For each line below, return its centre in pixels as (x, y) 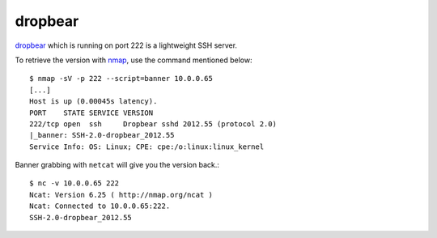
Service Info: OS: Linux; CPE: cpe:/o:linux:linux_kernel (147, 147)
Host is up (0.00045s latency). (93, 102)
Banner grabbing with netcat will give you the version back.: (117, 165)
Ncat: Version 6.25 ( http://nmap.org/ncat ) (121, 195)
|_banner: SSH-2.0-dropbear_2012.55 (102, 135)
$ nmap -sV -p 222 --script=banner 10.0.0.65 (121, 79)
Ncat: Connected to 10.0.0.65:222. (100, 206)
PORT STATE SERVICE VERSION (91, 113)
